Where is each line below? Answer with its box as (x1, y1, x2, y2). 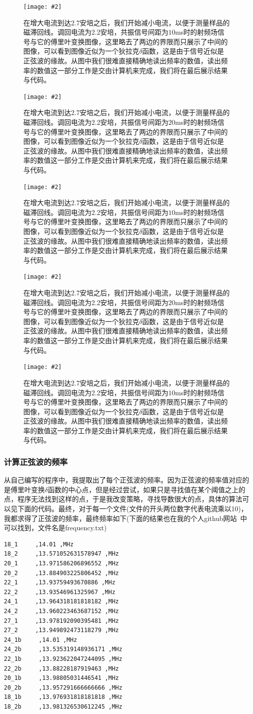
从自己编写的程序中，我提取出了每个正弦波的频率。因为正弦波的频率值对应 (4, 475, 242, 485)
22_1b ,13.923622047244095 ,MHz (4, 655, 123, 662)
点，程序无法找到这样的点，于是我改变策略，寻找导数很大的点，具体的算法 (4, 494, 242, 504)
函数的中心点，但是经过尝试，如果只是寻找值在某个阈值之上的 (48, 484, 246, 494)
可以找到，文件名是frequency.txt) (4, 522, 107, 533)
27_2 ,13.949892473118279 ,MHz (4, 627, 119, 634)
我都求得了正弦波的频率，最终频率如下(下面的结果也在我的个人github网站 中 (4, 513, 247, 523)
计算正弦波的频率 (4, 455, 68, 467)
